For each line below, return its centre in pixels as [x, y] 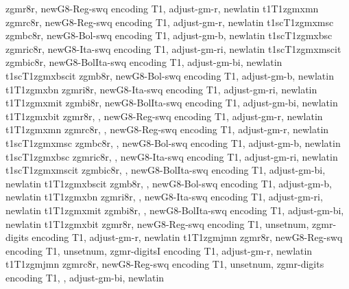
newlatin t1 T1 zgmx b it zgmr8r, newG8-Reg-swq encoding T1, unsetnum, [157, 223]
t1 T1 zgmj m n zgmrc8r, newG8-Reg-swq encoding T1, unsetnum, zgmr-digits [165, 264]
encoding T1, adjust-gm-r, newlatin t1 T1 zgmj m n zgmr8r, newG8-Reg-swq [187, 237]
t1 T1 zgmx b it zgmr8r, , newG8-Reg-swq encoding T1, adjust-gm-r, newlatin [164, 116]
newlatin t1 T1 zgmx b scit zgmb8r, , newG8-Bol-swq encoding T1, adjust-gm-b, [169, 183]
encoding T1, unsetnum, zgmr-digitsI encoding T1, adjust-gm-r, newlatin [159, 250]
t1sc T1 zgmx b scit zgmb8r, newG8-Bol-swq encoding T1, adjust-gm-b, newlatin [170, 75]
